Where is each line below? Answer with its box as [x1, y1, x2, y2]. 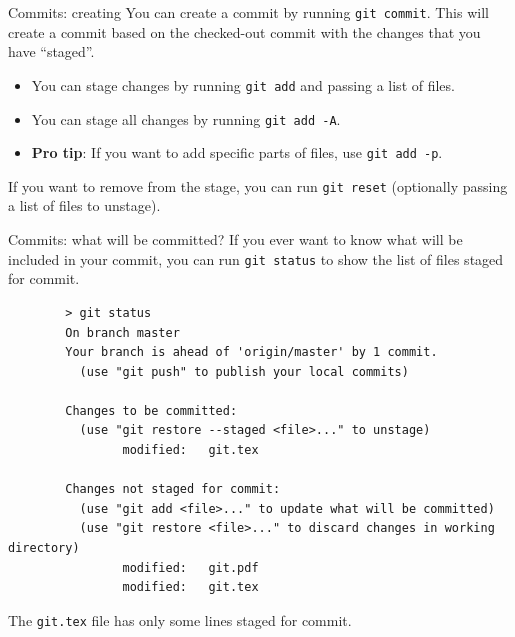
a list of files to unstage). [8, 195, 161, 216]
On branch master [65, 325, 180, 340]
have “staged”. [8, 41, 95, 62]
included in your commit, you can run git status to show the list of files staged [8, 248, 504, 269]
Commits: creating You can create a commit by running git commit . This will [8, 2, 489, 22]
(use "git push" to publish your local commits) [79, 364, 409, 379]
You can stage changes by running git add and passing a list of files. [31, 74, 455, 95]
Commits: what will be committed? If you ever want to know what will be [8, 229, 463, 250]
